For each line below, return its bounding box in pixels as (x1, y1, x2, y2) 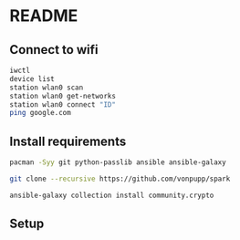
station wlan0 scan (9, 83, 84, 92)
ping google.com (9, 109, 71, 118)
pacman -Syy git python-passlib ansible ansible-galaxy (9, 158, 226, 167)
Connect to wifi (9, 42, 99, 57)
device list (9, 74, 55, 83)
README (9, 5, 78, 26)
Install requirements (9, 133, 127, 149)
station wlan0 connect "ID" (9, 99, 117, 110)
